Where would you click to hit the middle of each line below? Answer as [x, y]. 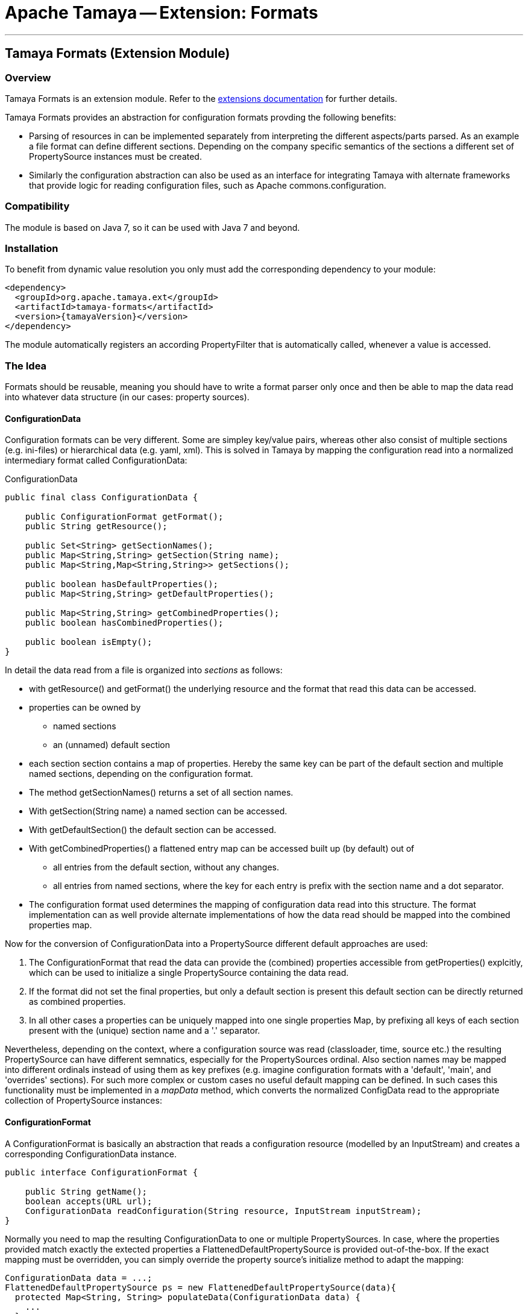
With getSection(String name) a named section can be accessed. [158, 811]
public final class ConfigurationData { [102, 498]
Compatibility [37, 206]
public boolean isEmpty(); [89, 642]
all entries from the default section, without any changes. [166, 867]
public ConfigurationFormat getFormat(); [124, 517]
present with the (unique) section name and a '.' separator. [145, 1031]
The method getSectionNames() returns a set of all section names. [161, 793]
